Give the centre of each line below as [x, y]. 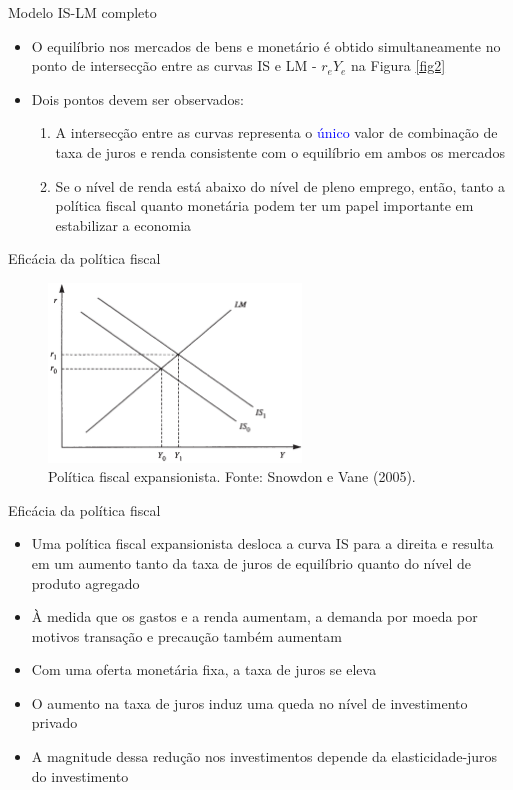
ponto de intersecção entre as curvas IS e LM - [174, 65]
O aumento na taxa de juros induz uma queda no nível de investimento [249, 702]
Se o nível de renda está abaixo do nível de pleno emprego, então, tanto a [280, 185]
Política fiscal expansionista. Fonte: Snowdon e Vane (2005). [232, 476]
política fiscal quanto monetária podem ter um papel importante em [264, 205]
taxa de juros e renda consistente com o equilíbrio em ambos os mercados [280, 151]
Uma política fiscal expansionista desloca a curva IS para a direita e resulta [262, 543]
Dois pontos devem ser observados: [137, 98]
